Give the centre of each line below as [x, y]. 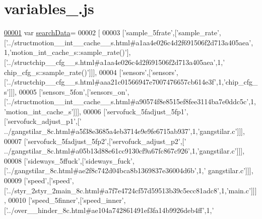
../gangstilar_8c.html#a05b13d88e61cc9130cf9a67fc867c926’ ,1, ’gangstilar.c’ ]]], [124, 151]
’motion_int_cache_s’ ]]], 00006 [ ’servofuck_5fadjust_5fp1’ [95, 111]
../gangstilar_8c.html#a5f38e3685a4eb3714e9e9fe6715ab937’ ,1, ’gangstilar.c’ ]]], [124, 131]
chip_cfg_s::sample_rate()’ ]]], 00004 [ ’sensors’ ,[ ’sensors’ [90, 72]
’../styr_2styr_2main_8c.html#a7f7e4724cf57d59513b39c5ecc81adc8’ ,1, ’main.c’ [128, 190]
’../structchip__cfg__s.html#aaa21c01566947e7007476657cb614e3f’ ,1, [115, 82]
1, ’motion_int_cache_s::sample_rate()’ [65, 52]
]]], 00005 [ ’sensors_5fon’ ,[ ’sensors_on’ [68, 91]
